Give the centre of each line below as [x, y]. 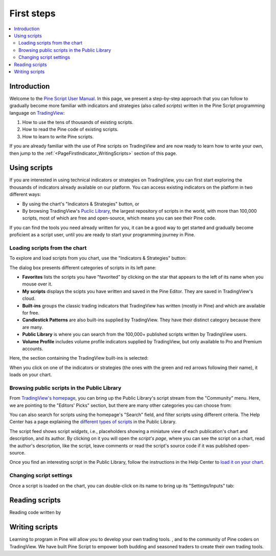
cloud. [29, 298]
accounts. [33, 349]
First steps [32, 13]
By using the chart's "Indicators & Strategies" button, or [81, 204]
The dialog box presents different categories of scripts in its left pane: [83, 267]
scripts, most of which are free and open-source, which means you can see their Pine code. [119, 218]
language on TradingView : [37, 113]
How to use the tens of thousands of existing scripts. [78, 122]
